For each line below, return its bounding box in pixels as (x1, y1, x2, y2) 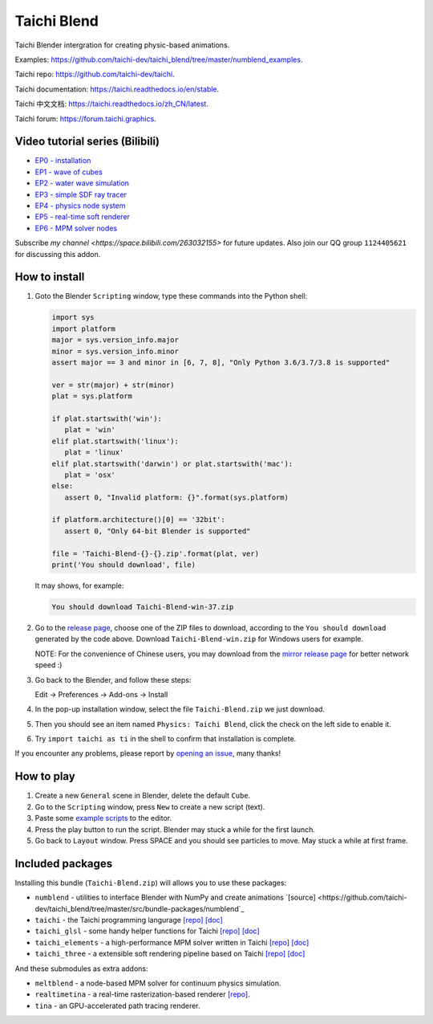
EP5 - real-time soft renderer (34, 212, 131, 222)
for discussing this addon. (14, 249, 101, 259)
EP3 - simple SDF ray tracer (34, 190, 127, 199)
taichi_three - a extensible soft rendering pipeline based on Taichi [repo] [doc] (34, 949, 306, 959)
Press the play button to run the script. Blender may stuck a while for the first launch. (34, 824, 316, 834)
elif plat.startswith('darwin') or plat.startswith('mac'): (51, 459, 293, 468)
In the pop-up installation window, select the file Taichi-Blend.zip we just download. (34, 704, 325, 714)
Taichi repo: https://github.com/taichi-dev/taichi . (14, 69, 176, 80)
